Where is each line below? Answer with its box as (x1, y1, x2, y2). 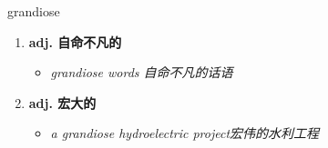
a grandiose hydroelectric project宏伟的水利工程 (50, 123, 320, 143)
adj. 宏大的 (28, 93, 97, 112)
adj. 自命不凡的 (28, 32, 122, 51)
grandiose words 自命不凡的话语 (50, 63, 233, 82)
